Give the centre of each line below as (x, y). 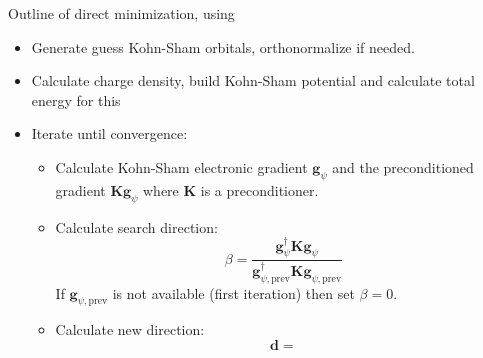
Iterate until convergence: (109, 133)
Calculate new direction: (130, 329)
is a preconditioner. (259, 189)
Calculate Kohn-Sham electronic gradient (181, 166)
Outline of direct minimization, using (121, 13)
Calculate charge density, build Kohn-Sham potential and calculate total (253, 80)
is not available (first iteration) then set (233, 292)
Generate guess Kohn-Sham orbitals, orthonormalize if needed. (223, 46)
